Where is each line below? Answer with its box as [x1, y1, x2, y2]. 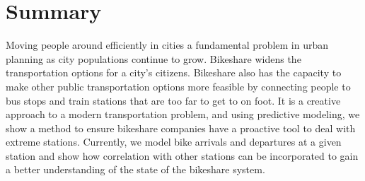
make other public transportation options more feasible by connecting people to [6, 78, 351, 93]
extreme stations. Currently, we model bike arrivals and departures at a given [6, 134, 342, 149]
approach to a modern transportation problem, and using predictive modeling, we [6, 107, 360, 122]
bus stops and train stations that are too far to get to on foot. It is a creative [6, 93, 341, 107]
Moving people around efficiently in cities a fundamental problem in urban [6, 37, 329, 52]
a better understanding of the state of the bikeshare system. [6, 162, 265, 177]
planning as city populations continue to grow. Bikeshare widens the [6, 51, 301, 66]
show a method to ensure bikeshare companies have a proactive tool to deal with [6, 120, 356, 135]
